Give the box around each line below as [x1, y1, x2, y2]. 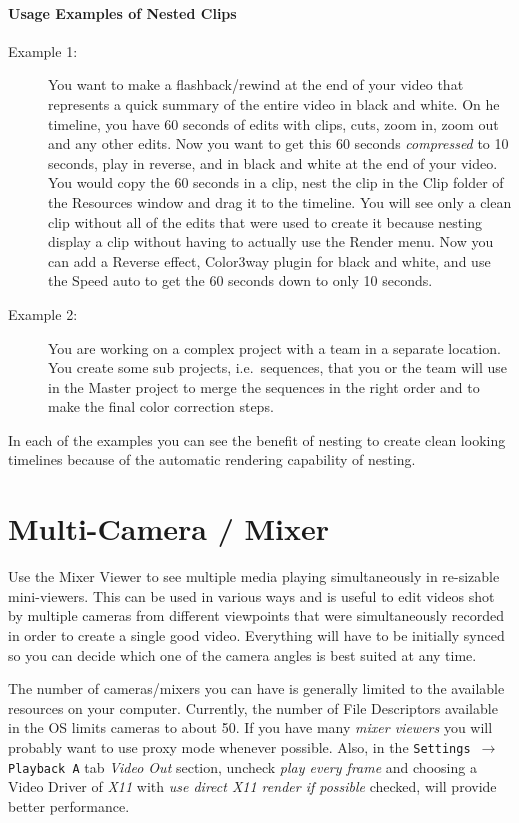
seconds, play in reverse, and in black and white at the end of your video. [48, 152, 498, 173]
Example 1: [8, 40, 78, 61]
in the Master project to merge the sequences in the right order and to [48, 376, 480, 397]
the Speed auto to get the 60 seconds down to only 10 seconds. [48, 270, 433, 291]
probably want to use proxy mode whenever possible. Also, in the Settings [8, 736, 471, 757]
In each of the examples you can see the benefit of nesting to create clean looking [8, 429, 506, 450]
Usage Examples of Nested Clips [8, 2, 237, 23]
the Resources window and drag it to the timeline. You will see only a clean [48, 191, 512, 212]
